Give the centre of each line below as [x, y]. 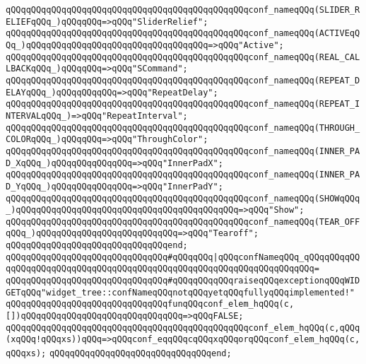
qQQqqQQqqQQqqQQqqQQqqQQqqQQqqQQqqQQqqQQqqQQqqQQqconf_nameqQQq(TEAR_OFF [183, 222]
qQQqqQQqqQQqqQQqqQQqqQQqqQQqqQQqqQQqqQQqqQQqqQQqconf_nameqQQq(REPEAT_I [183, 104]
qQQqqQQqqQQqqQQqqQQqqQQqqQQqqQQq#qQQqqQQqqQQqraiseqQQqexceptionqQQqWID [183, 281]
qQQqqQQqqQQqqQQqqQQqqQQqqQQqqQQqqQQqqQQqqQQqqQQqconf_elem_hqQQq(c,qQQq [183, 328]
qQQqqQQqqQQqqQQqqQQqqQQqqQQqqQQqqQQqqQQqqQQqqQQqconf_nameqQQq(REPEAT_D [183, 80]
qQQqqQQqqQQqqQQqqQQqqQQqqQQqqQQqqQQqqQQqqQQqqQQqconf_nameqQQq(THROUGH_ [183, 128]
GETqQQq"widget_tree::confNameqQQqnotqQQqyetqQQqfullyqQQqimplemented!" [180, 292]
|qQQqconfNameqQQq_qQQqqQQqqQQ [287, 257]
